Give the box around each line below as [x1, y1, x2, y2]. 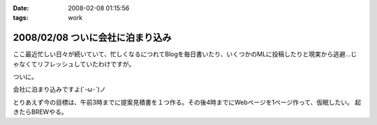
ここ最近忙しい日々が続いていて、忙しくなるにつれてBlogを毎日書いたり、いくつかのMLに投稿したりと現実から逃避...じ [13, 50, 357, 58]
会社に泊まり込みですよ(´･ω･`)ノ [13, 85, 106, 94]
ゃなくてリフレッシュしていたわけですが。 [13, 60, 135, 68]
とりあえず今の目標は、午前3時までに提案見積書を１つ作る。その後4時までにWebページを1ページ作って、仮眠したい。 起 [13, 98, 362, 106]
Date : [13, 4, 29, 12]
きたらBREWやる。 [13, 108, 68, 116]
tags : [13, 14, 29, 22]
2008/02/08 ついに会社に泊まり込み [13, 32, 172, 44]
